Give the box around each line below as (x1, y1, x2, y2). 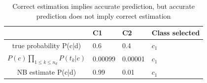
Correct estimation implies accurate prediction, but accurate (12, 1, 195, 11)
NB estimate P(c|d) (17, 67, 76, 77)
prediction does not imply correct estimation (36, 10, 171, 21)
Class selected (151, 28, 200, 38)
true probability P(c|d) (12, 40, 81, 51)
